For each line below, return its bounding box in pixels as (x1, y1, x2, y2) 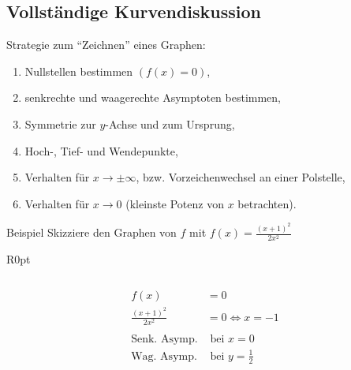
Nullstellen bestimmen (24, 62, 133, 79)
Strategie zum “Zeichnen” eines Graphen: (6, 36, 206, 53)
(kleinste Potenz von (125, 195, 224, 211)
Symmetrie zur (24, 115, 96, 132)
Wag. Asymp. (131, 350, 197, 362)
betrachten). (237, 195, 297, 211)
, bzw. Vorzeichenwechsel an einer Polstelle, (136, 169, 345, 185)
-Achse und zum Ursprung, (105, 115, 235, 132)
